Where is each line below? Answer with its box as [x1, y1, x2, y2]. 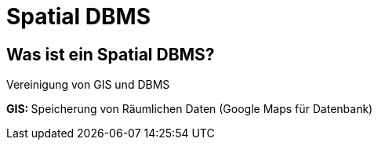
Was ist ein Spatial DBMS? [6, 44, 215, 64]
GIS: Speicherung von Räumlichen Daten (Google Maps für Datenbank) [6, 102, 373, 116]
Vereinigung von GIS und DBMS [6, 78, 170, 92]
